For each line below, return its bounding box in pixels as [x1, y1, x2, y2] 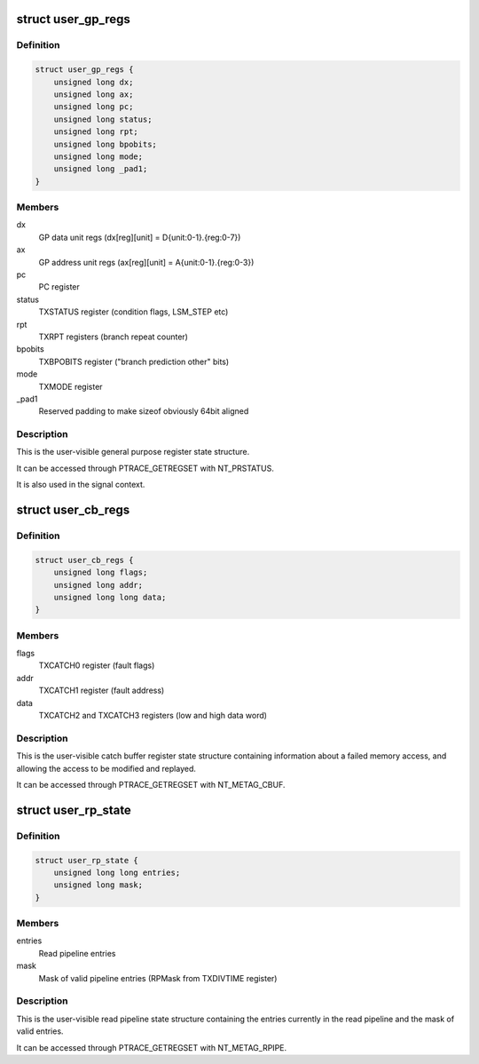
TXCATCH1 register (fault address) [38, 685, 165, 696]
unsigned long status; [53, 114, 153, 124]
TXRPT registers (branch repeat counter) [38, 331, 188, 342]
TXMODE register [38, 381, 103, 392]
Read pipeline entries [38, 948, 116, 958]
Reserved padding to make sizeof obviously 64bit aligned [38, 406, 249, 417]
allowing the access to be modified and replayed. [16, 763, 197, 774]
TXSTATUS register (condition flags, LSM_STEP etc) [38, 306, 229, 317]
